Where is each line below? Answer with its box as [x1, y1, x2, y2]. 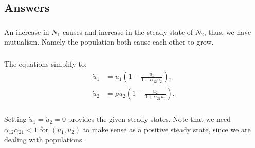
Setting [4, 114, 27, 124]
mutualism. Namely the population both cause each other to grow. [4, 36, 214, 47]
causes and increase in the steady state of [62, 26, 193, 37]
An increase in [4, 26, 49, 37]
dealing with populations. [4, 134, 84, 144]
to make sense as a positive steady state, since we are [83, 123, 251, 134]
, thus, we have [204, 26, 251, 37]
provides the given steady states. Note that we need [68, 114, 231, 124]
